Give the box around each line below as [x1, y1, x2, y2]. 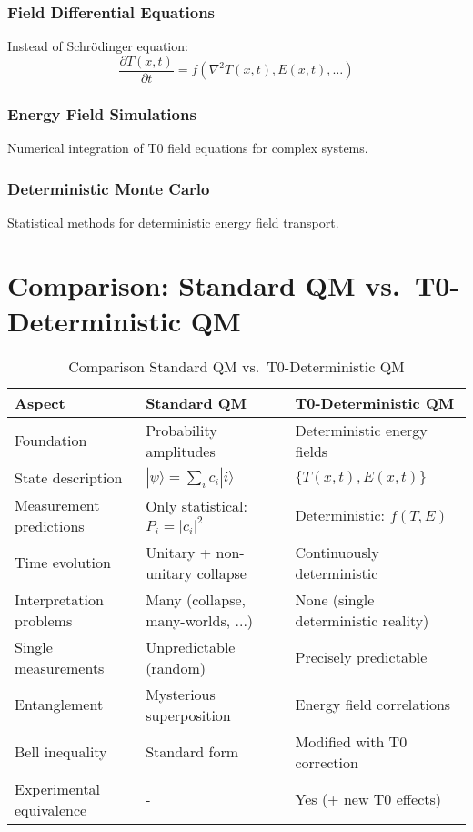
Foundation [15, 430, 87, 452]
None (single [295, 588, 375, 610]
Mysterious [146, 683, 216, 705]
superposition [146, 704, 231, 725]
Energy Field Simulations [7, 102, 196, 125]
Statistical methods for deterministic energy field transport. [7, 212, 339, 231]
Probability [146, 419, 217, 441]
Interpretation [15, 588, 104, 610]
